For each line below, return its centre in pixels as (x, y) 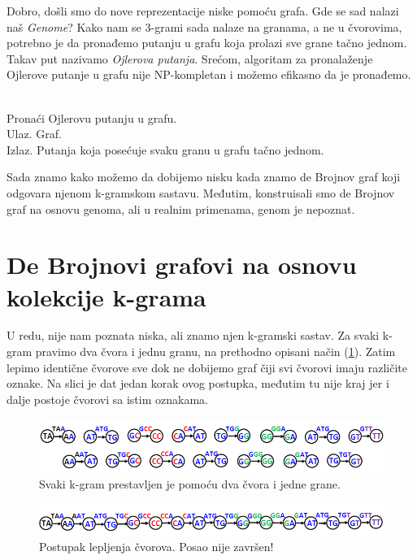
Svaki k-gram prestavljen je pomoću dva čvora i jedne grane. (190, 484)
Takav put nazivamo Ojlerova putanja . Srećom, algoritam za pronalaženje (190, 58)
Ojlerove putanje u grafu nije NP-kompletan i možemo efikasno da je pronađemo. (209, 74)
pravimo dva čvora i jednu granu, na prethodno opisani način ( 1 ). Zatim (215, 352)
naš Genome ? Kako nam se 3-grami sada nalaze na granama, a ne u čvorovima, (204, 26)
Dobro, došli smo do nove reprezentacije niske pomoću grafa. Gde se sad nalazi (203, 11)
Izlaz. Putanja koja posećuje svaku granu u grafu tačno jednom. (165, 149)
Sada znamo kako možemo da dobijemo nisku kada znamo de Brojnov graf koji (204, 177)
